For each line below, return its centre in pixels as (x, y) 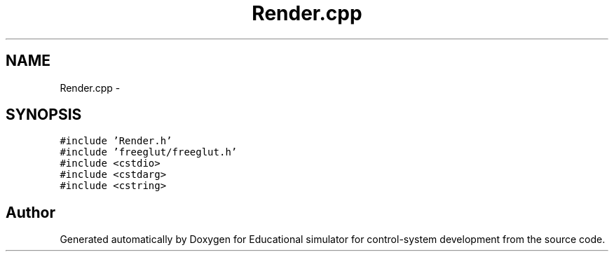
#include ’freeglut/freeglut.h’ (149, 152)
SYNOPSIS (44, 115)
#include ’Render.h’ (116, 141)
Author (30, 212)
